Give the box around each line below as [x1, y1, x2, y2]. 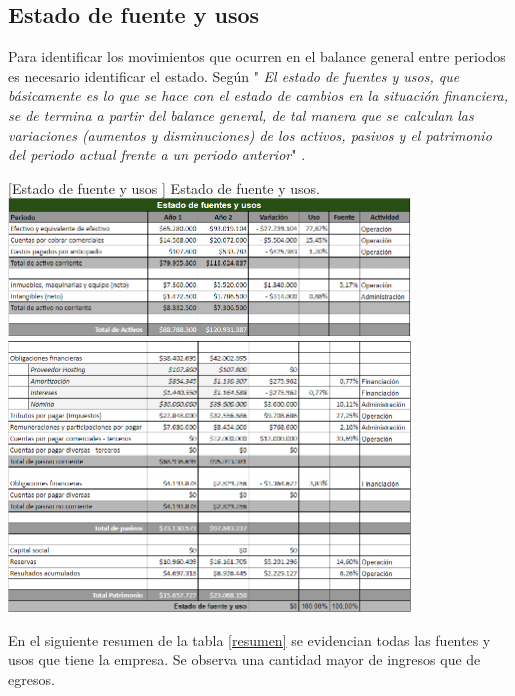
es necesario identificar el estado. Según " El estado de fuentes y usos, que [8, 65, 460, 86]
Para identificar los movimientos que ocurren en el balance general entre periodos [8, 46, 506, 67]
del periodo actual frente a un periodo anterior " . [8, 144, 306, 165]
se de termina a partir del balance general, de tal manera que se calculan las [8, 104, 474, 125]
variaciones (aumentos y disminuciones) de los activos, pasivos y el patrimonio [8, 124, 492, 145]
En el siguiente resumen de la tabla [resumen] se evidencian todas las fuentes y [8, 629, 491, 650]
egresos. [8, 669, 55, 690]
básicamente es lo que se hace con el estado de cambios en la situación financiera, [8, 85, 509, 106]
